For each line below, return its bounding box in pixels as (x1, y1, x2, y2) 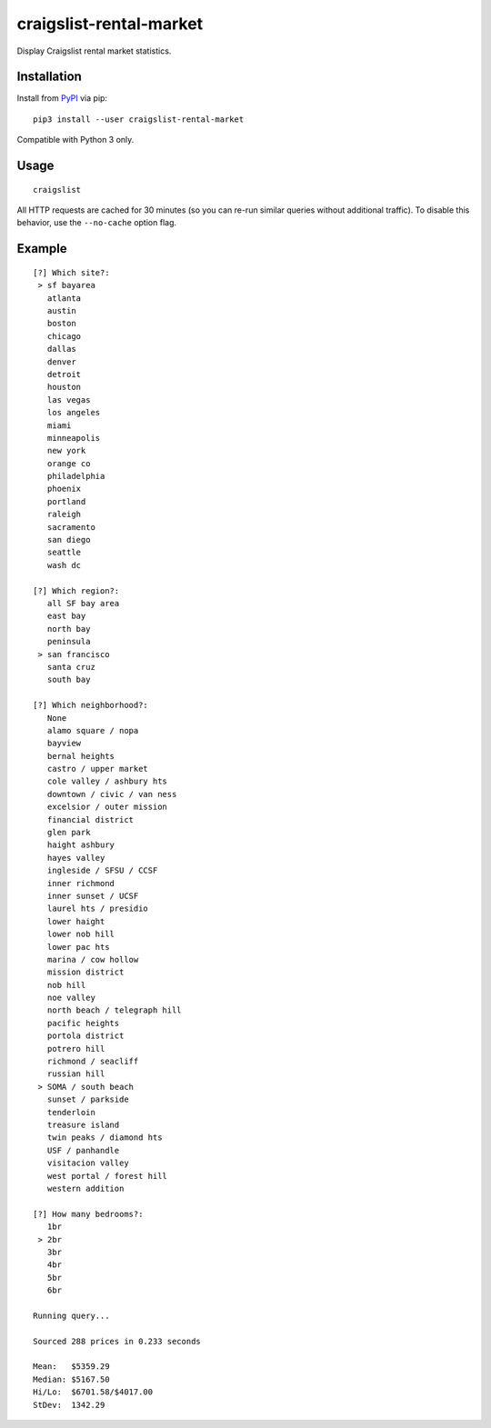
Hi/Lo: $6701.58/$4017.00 (33, 1387, 154, 1397)
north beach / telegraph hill (46, 1005, 182, 1015)
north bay (46, 624, 91, 634)
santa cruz (46, 662, 95, 672)
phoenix (46, 484, 82, 494)
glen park (46, 827, 91, 838)
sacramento (46, 522, 95, 532)
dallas (46, 344, 76, 355)
